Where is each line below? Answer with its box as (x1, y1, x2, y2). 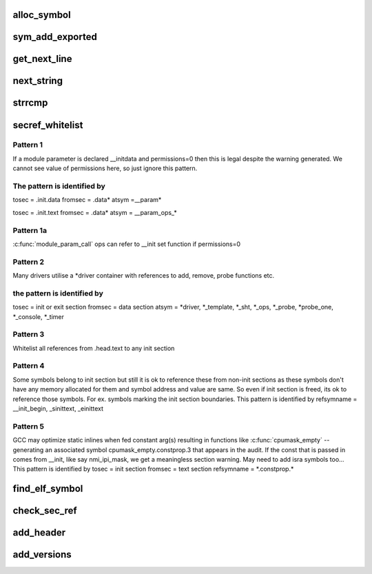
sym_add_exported (12, 31, 98, 43)
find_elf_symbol (12, 483, 83, 495)
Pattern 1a (12, 225, 48, 235)
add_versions (12, 549, 72, 561)
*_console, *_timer (12, 312, 65, 320)
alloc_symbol (12, 9, 72, 21)
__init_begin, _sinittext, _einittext (12, 404, 103, 413)
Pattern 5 (12, 421, 45, 431)
